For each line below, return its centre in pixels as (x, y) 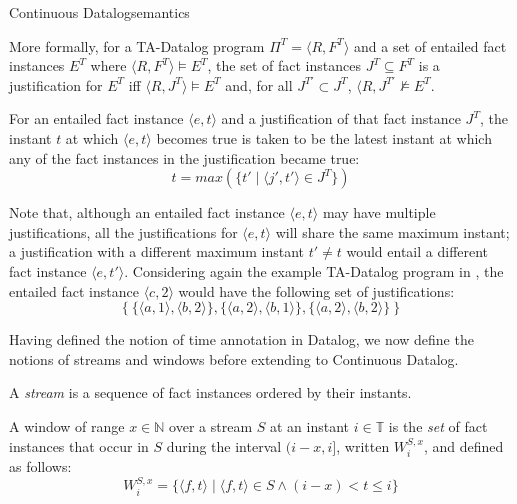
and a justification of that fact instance (341, 118)
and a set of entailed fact (430, 45)
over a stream (211, 425)
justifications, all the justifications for (123, 231)
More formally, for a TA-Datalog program (137, 45)
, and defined (463, 445)
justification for (56, 84)
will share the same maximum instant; (392, 231)
